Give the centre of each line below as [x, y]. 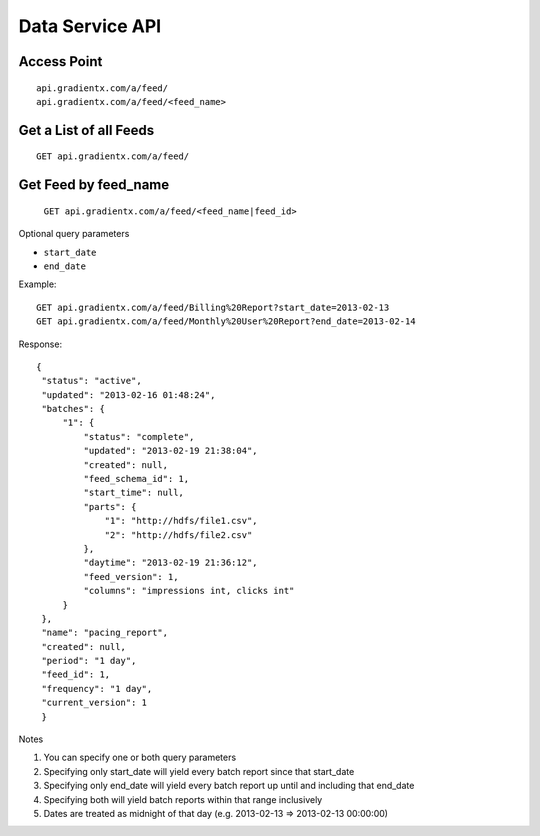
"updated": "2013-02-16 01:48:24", [128, 394]
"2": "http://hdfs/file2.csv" [178, 534]
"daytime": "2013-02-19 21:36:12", [171, 563]
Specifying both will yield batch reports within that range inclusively [183, 799]
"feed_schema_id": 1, [136, 479]
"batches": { [73, 409]
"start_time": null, [134, 493]
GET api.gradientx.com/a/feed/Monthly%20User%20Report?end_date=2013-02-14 [226, 321]
